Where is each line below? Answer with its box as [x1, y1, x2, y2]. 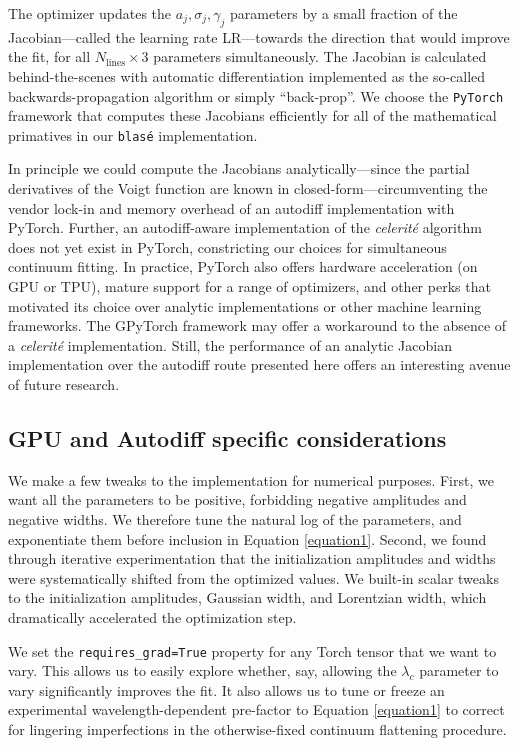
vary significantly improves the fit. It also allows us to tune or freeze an [8, 679, 445, 700]
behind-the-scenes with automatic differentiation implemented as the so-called [8, 65, 486, 86]
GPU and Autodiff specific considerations [8, 423, 447, 453]
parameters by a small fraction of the [230, 3, 458, 23]
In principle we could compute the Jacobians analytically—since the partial [8, 158, 470, 179]
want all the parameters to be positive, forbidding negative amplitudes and [8, 489, 467, 510]
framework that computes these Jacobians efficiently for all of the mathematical [8, 105, 497, 126]
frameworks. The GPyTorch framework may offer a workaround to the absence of [8, 315, 507, 336]
